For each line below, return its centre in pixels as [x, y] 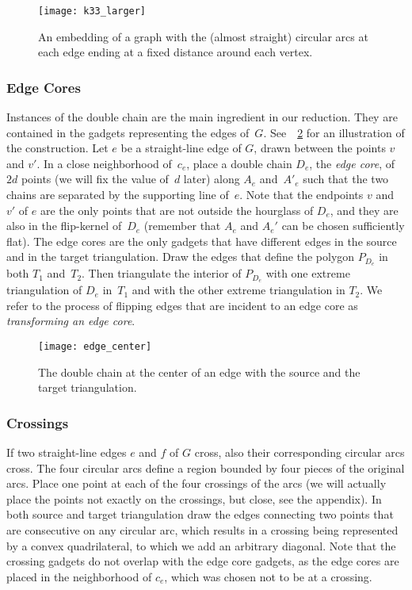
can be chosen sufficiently [343, 226]
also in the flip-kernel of [64, 226]
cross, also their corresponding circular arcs [299, 452]
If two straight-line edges [67, 452]
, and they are [364, 210]
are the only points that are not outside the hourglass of [177, 210]
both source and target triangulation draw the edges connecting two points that [200, 514]
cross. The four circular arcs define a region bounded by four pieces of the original [206, 467]
